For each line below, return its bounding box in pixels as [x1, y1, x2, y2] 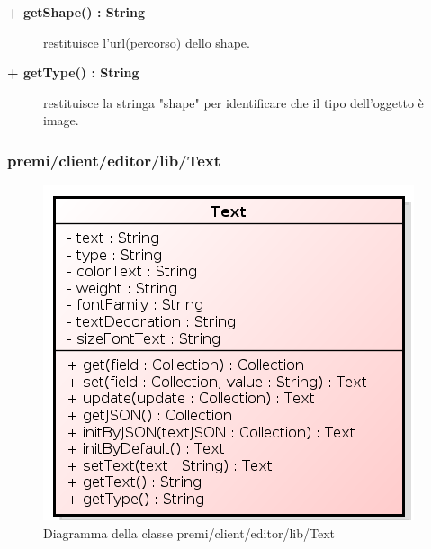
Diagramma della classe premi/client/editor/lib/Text [43, 523, 336, 542]
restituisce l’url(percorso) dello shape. [43, 32, 250, 51]
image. [43, 111, 79, 130]
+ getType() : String [7, 63, 139, 82]
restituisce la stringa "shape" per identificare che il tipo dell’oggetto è [43, 93, 424, 112]
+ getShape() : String [7, 3, 146, 21]
